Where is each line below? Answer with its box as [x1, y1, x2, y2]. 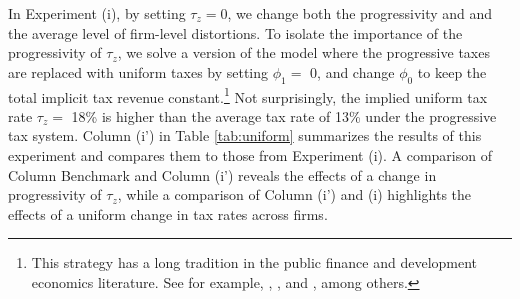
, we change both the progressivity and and [227, 3, 493, 23]
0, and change [310, 61, 395, 82]
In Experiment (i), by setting [8, 3, 186, 23]
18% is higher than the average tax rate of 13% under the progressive [71, 105, 497, 126]
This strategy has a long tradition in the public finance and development [31, 252, 478, 273]
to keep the [417, 61, 487, 82]
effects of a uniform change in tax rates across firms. [8, 203, 328, 224]
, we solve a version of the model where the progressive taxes [117, 42, 490, 63]
